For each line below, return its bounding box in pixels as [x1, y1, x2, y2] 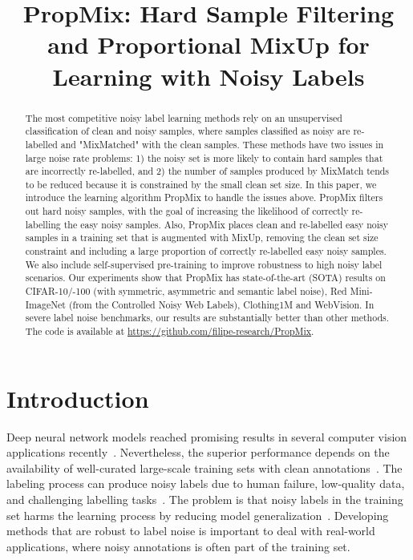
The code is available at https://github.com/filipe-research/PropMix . [25, 324, 314, 338]
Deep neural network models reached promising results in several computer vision [6, 428, 407, 445]
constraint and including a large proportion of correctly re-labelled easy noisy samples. [25, 244, 387, 258]
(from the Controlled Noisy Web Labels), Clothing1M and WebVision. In [68, 297, 375, 311]
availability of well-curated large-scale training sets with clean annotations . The [6, 459, 403, 476]
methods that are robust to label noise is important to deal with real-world [6, 522, 375, 539]
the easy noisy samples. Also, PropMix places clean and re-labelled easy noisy [63, 217, 389, 231]
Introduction [6, 381, 149, 414]
